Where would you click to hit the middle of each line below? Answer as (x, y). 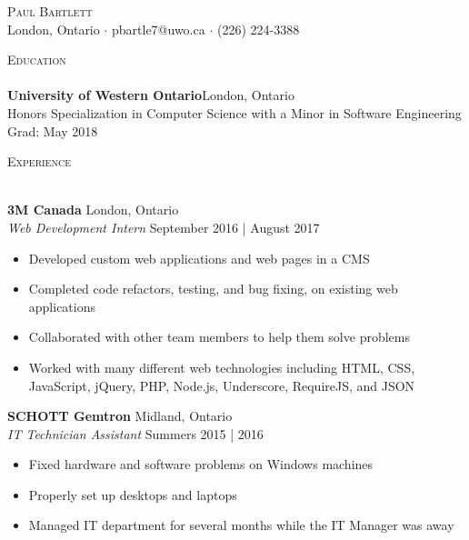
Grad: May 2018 (53, 130)
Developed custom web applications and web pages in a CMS (199, 258)
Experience (39, 161)
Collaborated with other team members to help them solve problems (219, 337)
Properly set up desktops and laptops (133, 494)
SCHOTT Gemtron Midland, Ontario (120, 416)
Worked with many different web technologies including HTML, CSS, (222, 367)
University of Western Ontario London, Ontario (151, 95)
